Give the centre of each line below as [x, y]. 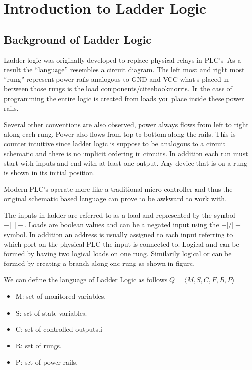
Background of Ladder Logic [78, 39]
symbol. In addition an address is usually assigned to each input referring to [119, 234]
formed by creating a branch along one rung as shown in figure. [99, 263]
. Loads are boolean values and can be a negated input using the [122, 225]
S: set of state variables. [51, 312]
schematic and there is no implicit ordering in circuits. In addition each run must [126, 153]
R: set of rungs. [39, 345]
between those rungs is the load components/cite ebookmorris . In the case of [118, 89]
